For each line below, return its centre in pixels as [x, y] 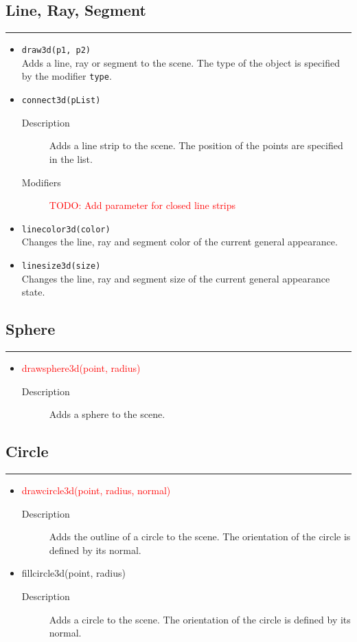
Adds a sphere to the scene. [107, 414]
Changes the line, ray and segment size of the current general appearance [176, 278]
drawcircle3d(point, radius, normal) [96, 490]
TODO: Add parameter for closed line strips [142, 205]
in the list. [71, 158]
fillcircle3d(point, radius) [73, 573]
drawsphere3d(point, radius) [81, 368]
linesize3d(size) [61, 266]
